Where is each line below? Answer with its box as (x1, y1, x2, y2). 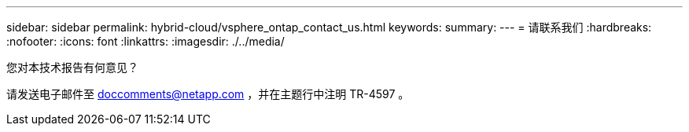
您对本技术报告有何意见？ (6, 60, 138, 74)
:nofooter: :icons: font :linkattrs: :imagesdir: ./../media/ (6, 35, 285, 48)
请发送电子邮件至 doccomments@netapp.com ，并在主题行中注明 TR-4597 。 (6, 87, 410, 101)
